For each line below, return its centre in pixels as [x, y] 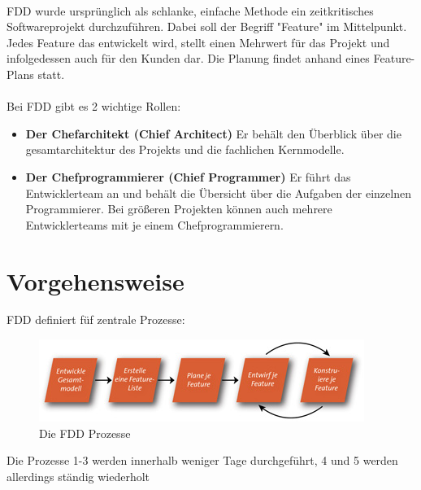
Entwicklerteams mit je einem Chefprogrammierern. [154, 224]
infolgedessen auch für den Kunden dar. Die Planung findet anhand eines [188, 58]
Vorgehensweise [95, 280]
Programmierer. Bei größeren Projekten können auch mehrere [179, 209]
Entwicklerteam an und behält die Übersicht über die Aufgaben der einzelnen [218, 192]
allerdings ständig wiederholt [78, 476]
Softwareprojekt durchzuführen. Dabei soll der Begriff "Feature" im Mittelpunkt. [207, 26]
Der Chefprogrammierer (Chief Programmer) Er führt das [188, 176]
